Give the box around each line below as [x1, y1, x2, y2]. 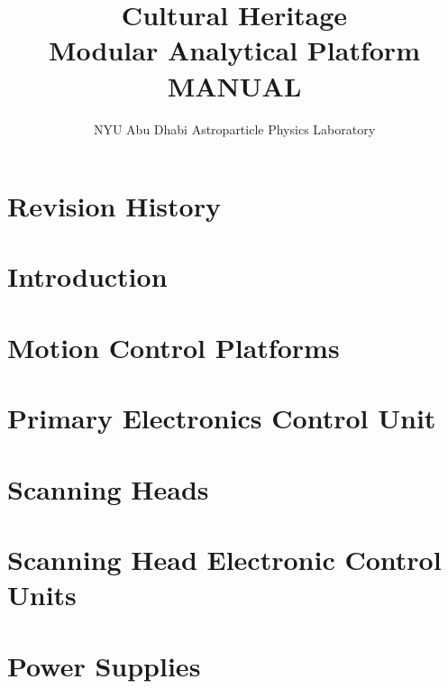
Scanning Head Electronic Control [7, 540, 442, 577]
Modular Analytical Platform [49, 32, 420, 69]
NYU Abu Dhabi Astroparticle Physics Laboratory [93, 119, 376, 138]
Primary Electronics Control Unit [7, 400, 436, 436]
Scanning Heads [7, 470, 209, 507]
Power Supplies [7, 647, 201, 684]
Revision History [7, 188, 221, 225]
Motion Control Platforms [7, 328, 340, 365]
